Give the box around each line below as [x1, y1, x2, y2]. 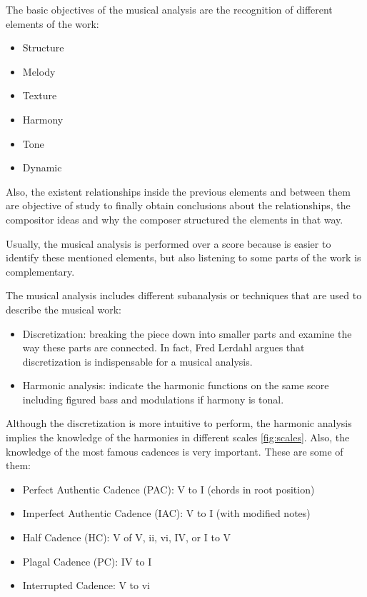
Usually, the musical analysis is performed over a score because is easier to [6, 236, 331, 251]
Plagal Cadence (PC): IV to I [22, 553, 152, 568]
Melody [22, 64, 56, 79]
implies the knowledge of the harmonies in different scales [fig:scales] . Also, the [6, 430, 350, 445]
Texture [22, 88, 57, 103]
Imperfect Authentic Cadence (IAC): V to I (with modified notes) [22, 506, 311, 521]
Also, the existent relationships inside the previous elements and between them [6, 184, 351, 199]
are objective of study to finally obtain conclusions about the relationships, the [6, 198, 351, 213]
